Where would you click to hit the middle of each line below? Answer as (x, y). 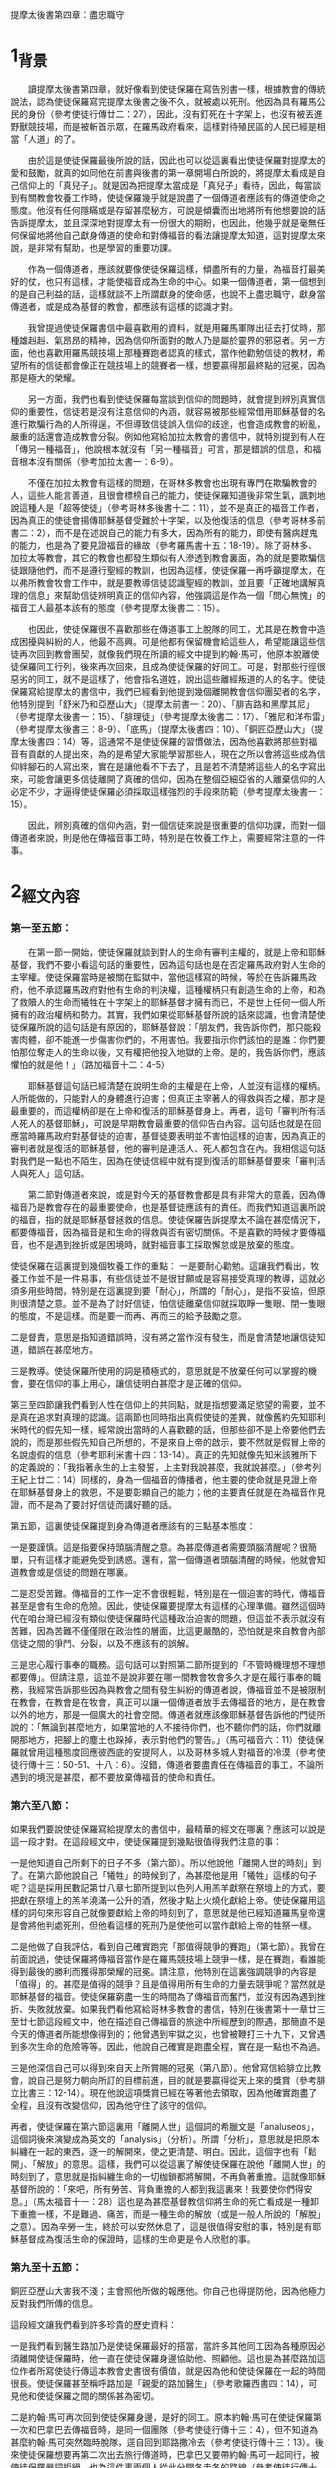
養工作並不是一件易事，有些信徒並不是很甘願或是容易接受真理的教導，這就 (163, 1278)
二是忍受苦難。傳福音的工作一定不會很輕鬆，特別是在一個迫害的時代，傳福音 (168, 1593)
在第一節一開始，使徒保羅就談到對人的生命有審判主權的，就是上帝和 (167, 952)
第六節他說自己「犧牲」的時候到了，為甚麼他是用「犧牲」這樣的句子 (176, 1875)
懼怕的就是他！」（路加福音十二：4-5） (90, 1064)
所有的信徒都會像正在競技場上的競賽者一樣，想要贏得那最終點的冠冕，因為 (172, 365)
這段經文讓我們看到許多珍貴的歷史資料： (93, 2325)
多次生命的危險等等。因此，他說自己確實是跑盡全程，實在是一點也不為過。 (172, 2046)
